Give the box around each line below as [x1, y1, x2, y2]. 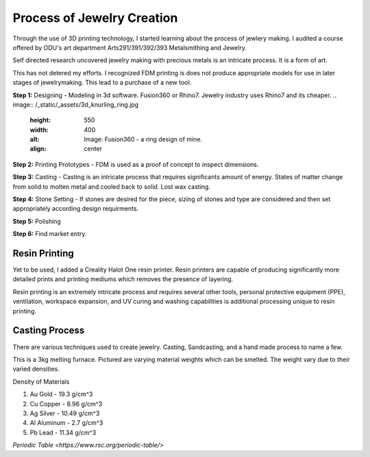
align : [29, 144, 47, 153]
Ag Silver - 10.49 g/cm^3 [29, 409, 100, 417]
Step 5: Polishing [12, 217, 61, 225]
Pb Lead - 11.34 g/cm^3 [29, 428, 97, 436]
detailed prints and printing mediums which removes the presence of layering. [12, 275, 234, 283]
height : [29, 116, 51, 125]
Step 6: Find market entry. [12, 230, 87, 238]
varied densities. [12, 365, 60, 373]
